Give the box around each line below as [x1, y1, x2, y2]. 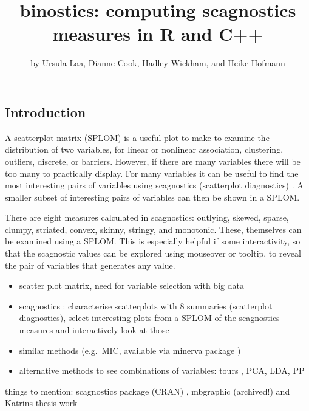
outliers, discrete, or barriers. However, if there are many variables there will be [5, 154, 301, 167]
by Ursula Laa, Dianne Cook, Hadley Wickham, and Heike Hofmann [30, 57, 285, 69]
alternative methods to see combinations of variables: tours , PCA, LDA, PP [19, 364, 305, 377]
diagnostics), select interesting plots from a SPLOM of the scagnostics [19, 311, 280, 324]
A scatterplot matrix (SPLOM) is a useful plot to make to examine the [5, 131, 270, 143]
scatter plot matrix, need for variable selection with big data [19, 279, 244, 292]
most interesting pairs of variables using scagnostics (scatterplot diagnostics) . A [5, 179, 304, 192]
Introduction [5, 102, 86, 121]
